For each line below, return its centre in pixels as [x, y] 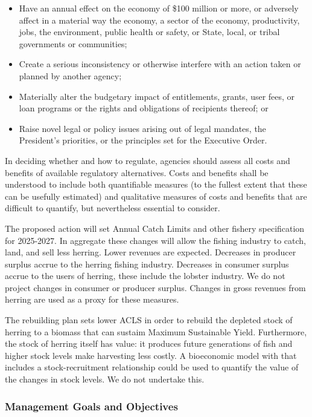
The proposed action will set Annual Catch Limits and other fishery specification [155, 228]
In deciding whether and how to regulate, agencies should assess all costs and [148, 160]
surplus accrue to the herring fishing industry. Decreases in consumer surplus [147, 264]
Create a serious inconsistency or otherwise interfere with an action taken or [160, 64]
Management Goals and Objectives [91, 406]
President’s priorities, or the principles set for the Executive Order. [143, 140]
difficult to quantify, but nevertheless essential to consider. [113, 208]
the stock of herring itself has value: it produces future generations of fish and [149, 343]
